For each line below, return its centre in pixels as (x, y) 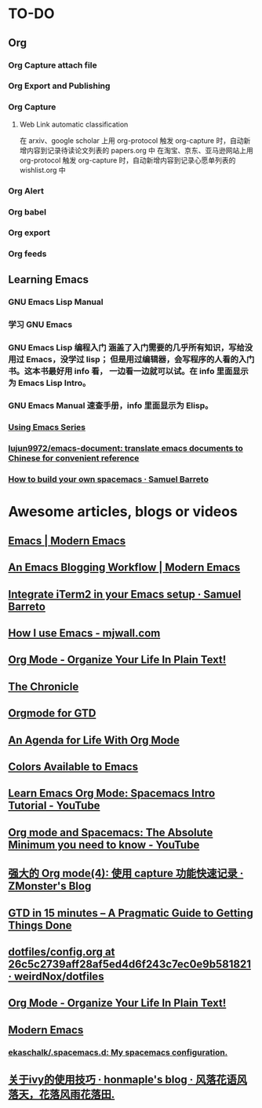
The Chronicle (44, 686)
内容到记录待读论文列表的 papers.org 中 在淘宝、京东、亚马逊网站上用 (140, 150)
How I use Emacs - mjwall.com (84, 633)
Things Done (40, 925)
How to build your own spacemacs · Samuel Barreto (109, 479)
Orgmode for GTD (52, 713)
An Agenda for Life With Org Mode (94, 740)
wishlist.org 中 (43, 170)
